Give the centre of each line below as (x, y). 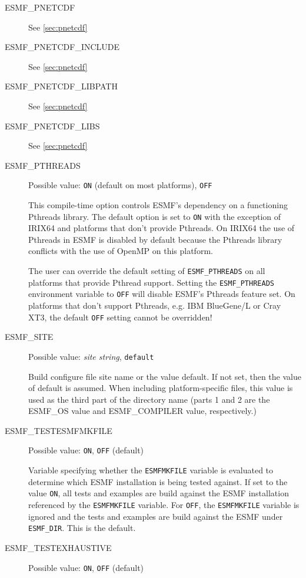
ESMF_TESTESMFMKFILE (59, 430)
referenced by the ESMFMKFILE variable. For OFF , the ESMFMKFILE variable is (164, 505)
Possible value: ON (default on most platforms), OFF (120, 185)
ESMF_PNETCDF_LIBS (52, 126)
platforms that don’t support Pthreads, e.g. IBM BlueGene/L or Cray (155, 305)
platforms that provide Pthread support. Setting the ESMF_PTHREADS (151, 282)
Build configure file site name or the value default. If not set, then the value (165, 376)
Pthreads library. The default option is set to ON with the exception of (155, 216)
